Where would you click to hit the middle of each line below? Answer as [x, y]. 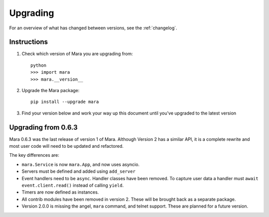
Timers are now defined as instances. [60, 192]
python [39, 65]
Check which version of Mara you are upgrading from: [77, 54]
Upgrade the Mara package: [51, 91]
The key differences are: [34, 155]
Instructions [29, 42]
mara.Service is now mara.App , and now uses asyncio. [80, 164]
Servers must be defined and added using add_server [78, 171]
